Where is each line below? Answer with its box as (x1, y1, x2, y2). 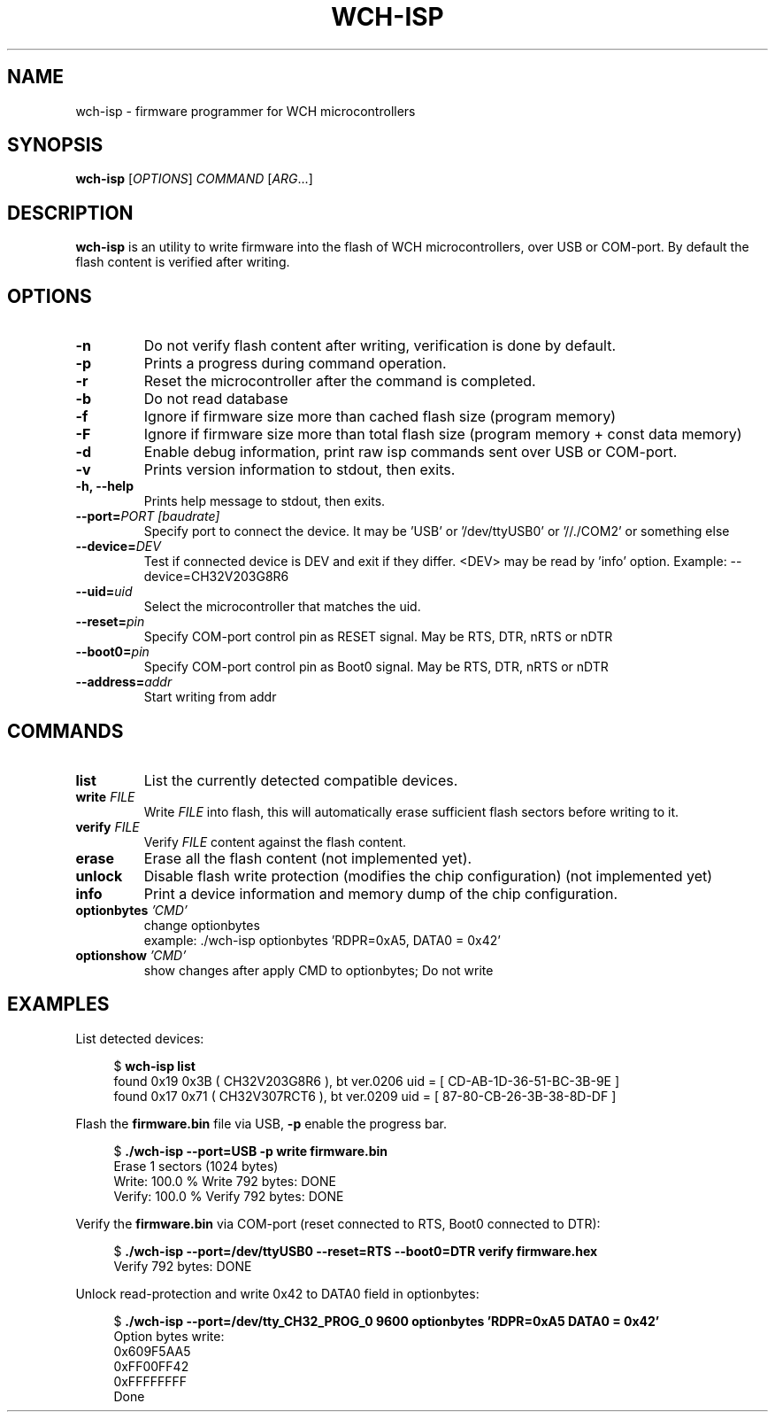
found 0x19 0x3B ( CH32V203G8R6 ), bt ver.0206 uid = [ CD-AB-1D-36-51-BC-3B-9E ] (113, 1073, 620, 1089)
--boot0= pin (75, 644, 150, 660)
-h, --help (75, 478, 134, 494)
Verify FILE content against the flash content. (143, 834, 407, 849)
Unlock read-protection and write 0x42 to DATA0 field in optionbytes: (75, 1285, 480, 1301)
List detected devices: (75, 1030, 204, 1046)
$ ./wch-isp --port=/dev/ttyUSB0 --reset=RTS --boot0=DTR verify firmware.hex (113, 1243, 598, 1259)
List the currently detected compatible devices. (143, 771, 458, 789)
